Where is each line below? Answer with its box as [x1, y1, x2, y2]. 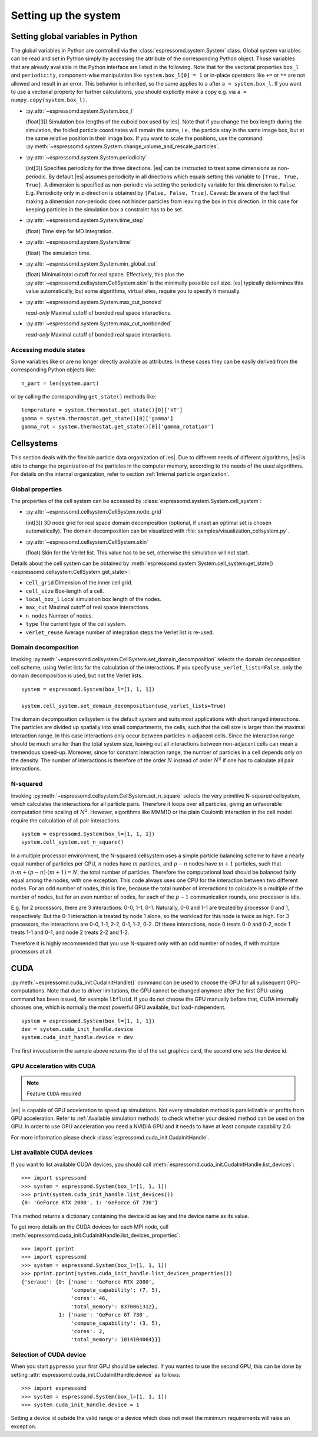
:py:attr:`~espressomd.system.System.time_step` [25, 217, 145, 224]
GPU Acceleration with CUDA [11, 1062, 97, 1070]
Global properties [11, 485, 62, 493]
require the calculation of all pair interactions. [11, 817, 121, 824]
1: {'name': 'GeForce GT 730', [58, 1311, 149, 1318]
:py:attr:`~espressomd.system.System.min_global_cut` [25, 260, 157, 267]
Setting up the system [11, 9, 121, 22]
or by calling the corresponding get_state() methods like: [11, 393, 157, 400]
